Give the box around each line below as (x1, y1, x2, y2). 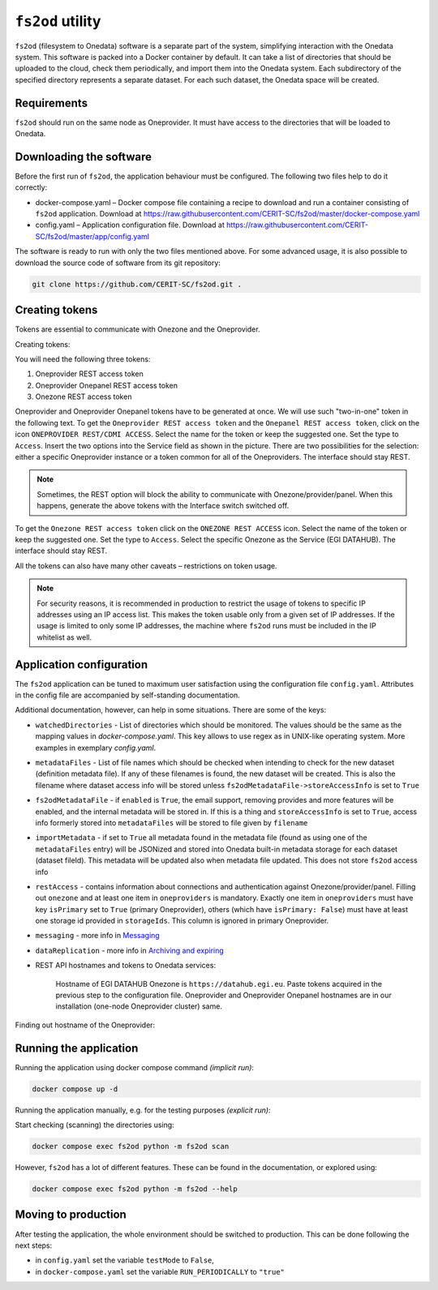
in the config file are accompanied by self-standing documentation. (15, 690, 241, 701)
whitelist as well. (36, 632, 92, 642)
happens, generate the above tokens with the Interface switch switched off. (36, 501, 290, 511)
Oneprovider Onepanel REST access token (35, 380, 178, 390)
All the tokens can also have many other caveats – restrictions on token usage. (15, 560, 277, 571)
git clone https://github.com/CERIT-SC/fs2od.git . (32, 280, 243, 289)
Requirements (15, 96, 88, 109)
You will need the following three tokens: (15, 354, 151, 364)
